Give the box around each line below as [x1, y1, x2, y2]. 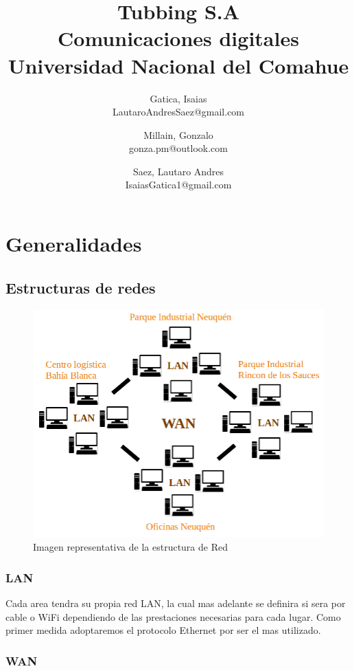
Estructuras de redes [5, 276, 156, 298]
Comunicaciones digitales [58, 24, 299, 52]
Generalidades [5, 230, 142, 258]
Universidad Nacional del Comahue [8, 51, 349, 79]
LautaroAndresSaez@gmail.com [112, 104, 245, 119]
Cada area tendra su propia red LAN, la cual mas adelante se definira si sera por [5, 595, 346, 610]
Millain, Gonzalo [143, 127, 213, 142]
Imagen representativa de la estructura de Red [33, 540, 228, 554]
